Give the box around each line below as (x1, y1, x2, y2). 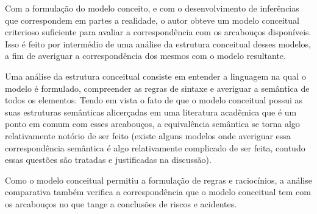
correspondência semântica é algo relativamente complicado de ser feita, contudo (5, 141, 305, 154)
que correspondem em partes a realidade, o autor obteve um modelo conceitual (5, 13, 299, 26)
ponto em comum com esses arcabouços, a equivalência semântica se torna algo (5, 117, 300, 130)
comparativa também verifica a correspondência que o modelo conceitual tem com (5, 185, 311, 198)
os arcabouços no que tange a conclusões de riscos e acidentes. (5, 197, 237, 210)
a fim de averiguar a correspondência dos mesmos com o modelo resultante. (5, 49, 286, 62)
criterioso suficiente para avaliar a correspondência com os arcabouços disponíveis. (5, 26, 312, 38)
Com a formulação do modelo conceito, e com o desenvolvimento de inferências (5, 2, 299, 14)
